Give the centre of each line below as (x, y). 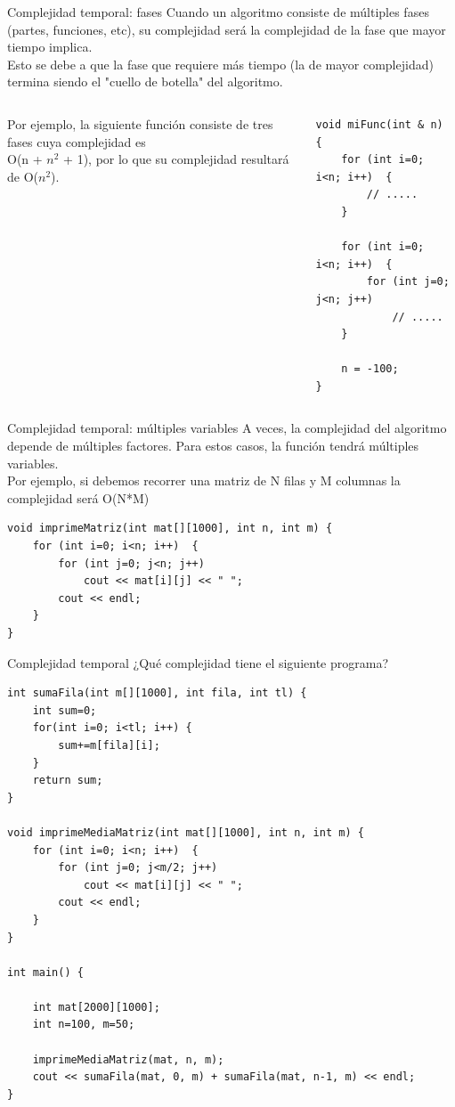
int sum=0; (65, 710)
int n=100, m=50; (84, 1025)
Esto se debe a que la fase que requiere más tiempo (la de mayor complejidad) (220, 64)
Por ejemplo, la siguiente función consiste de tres (140, 123)
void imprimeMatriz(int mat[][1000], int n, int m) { (170, 529)
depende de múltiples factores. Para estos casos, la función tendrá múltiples (213, 446)
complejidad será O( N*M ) (78, 497)
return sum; (68, 781)
